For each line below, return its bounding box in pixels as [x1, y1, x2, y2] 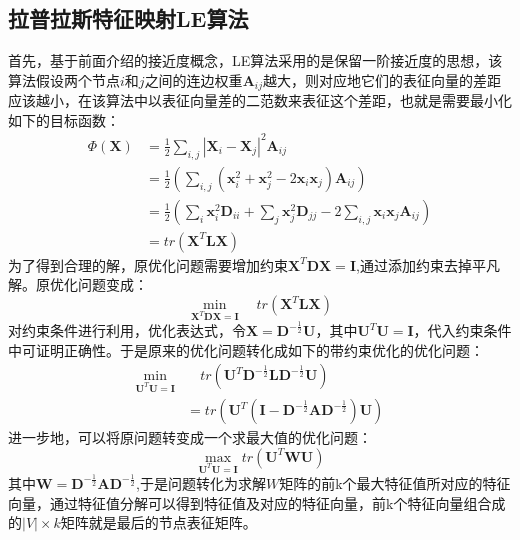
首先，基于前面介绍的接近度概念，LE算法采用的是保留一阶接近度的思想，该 [8, 50, 503, 71]
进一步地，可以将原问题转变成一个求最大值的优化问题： [8, 427, 372, 448]
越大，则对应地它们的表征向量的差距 [263, 69, 502, 90]
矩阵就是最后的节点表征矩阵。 [60, 512, 257, 533]
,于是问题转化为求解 [136, 472, 266, 493]
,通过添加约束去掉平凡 [355, 254, 500, 275]
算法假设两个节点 [8, 69, 120, 90]
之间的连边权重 [144, 69, 243, 90]
